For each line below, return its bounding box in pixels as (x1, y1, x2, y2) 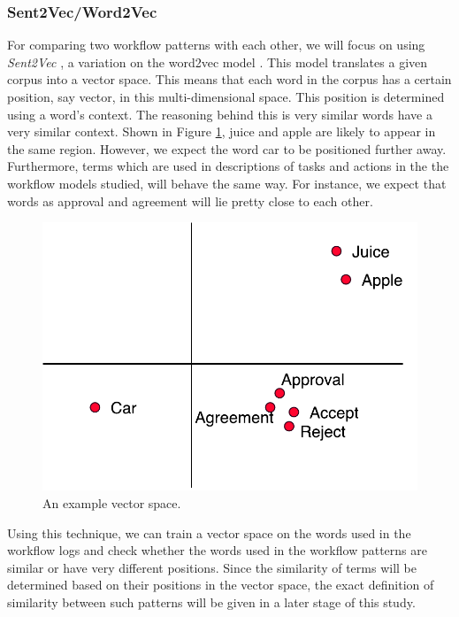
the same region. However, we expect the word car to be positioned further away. (7, 139, 447, 158)
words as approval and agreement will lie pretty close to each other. (7, 191, 373, 210)
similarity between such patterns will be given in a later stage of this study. (7, 592, 416, 611)
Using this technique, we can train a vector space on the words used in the (7, 523, 411, 542)
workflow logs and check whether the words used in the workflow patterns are (7, 541, 427, 559)
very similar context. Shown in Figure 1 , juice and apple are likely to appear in (7, 122, 436, 141)
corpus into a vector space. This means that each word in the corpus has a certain (7, 70, 452, 89)
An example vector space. (42, 493, 181, 512)
